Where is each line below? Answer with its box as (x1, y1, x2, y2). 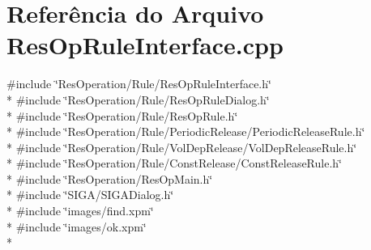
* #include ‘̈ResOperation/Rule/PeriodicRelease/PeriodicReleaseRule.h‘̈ (6, 123, 365, 140)
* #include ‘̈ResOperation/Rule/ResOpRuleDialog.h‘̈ (6, 91, 270, 108)
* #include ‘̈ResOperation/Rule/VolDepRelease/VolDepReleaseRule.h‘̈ (6, 138, 357, 155)
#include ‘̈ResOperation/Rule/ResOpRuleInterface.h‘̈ (6, 75, 271, 92)
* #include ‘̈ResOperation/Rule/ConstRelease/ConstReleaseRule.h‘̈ (6, 155, 342, 172)
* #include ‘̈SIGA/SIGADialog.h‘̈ (6, 186, 174, 203)
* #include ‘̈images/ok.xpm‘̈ (6, 218, 147, 235)
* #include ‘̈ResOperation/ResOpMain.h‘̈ (6, 170, 213, 187)
